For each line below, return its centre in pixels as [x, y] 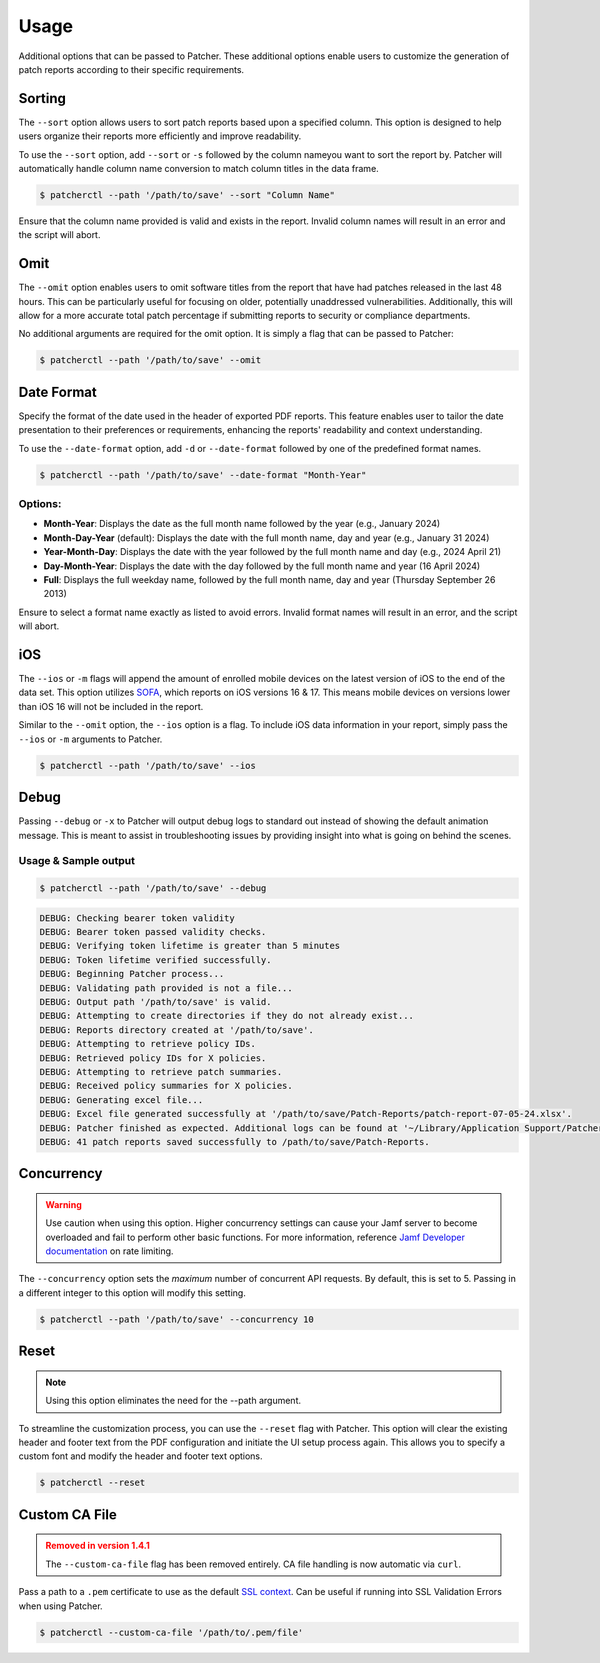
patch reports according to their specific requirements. [131, 69]
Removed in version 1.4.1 [97, 1546]
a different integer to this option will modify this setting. [132, 1292]
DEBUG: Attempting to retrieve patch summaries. [161, 1071]
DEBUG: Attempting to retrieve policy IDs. [148, 1044]
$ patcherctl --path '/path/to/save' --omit [150, 360]
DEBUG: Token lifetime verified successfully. [155, 959]
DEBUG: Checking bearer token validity [137, 918]
